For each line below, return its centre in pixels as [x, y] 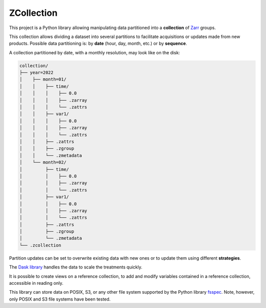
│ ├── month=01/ [43, 79]
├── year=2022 [36, 73]
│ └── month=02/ [43, 162]
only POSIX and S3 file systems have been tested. [60, 299]
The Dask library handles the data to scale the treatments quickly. [76, 267]
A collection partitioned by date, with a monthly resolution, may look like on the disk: [95, 52]
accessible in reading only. [36, 283]
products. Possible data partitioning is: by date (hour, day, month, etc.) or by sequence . [98, 43]
